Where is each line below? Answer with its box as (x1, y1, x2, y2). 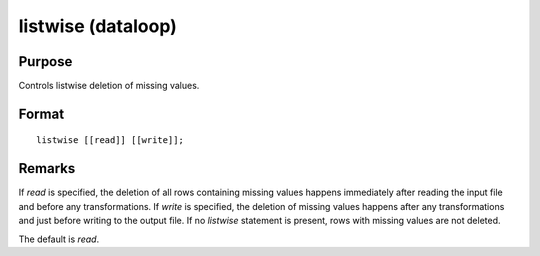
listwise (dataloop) (18, 15, 177, 37)
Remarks (18, 160, 76, 177)
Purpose (18, 53, 73, 70)
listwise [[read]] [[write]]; (36, 135, 185, 146)
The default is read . (18, 233, 100, 245)
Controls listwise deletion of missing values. (18, 80, 200, 92)
